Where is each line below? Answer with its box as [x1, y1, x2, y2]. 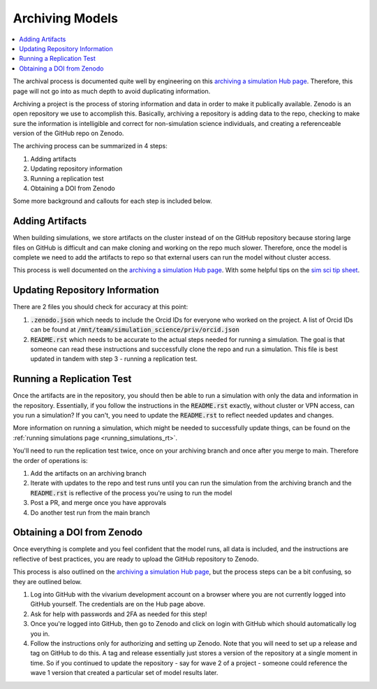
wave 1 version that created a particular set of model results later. [30, 669, 219, 677]
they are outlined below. [13, 577, 82, 585]
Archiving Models [13, 10, 119, 26]
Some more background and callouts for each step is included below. [13, 197, 212, 206]
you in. [30, 630, 50, 638]
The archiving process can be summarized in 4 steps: [13, 142, 168, 150]
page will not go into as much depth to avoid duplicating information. [13, 87, 211, 95]
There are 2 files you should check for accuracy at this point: [13, 303, 188, 311]
